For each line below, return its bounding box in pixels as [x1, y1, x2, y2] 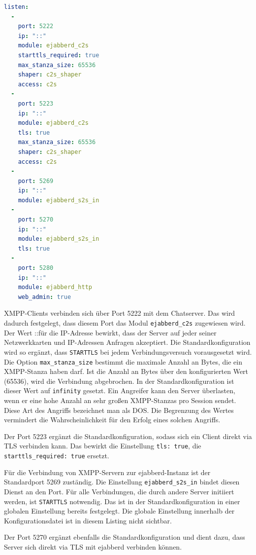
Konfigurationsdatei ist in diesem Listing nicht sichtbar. [4, 515, 172, 525]
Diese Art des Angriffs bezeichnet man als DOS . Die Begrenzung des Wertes [4, 405, 234, 415]
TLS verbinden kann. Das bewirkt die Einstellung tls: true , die [4, 441, 201, 451]
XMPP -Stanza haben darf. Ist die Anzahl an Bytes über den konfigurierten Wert [4, 366, 249, 376]
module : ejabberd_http [18, 284, 92, 291]
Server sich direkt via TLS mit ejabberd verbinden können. [4, 541, 182, 552]
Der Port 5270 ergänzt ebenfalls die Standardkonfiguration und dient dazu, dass [4, 532, 245, 542]
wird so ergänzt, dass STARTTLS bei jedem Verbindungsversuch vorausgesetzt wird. [4, 346, 252, 357]
